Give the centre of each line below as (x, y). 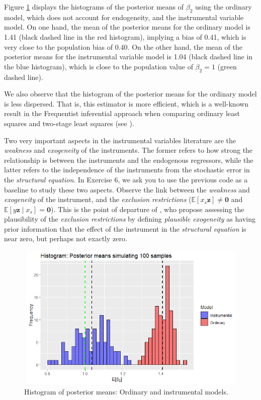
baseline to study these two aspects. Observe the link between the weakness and (127, 189)
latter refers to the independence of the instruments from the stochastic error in (127, 170)
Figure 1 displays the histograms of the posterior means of (94, 7)
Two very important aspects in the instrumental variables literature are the (120, 140)
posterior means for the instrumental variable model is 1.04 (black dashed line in (128, 57)
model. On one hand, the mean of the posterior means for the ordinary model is (127, 27)
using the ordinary (223, 7)
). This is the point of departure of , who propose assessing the (148, 209)
